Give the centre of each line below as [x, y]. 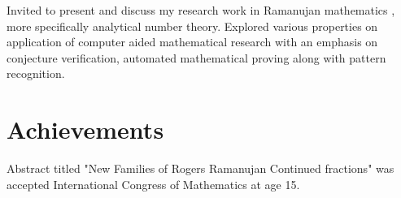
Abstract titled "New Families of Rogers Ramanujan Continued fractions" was [200, 168]
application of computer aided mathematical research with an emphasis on [192, 42]
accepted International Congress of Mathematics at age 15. [153, 184]
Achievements [85, 129]
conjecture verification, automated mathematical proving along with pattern [196, 57]
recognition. [36, 73]
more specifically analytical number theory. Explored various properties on [192, 26]
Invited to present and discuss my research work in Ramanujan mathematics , [201, 10]
